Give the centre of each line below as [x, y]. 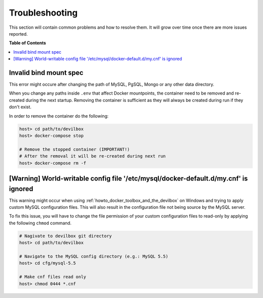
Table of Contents [28, 43]
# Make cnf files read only [53, 277]
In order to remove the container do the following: [59, 116]
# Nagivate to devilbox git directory [66, 236]
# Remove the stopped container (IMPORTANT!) [75, 149]
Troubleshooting [43, 13]
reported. [18, 34]
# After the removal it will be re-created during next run [93, 156]
